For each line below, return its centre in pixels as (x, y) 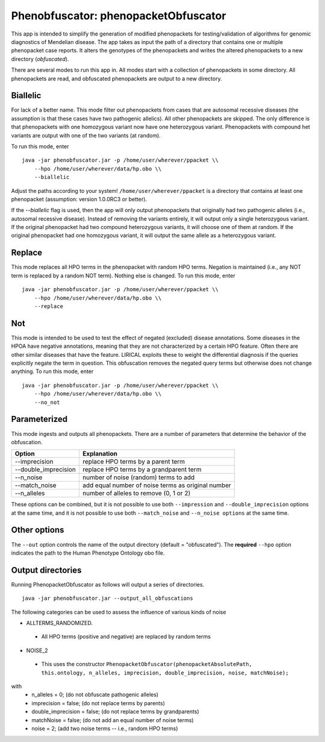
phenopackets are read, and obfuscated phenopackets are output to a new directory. (116, 78)
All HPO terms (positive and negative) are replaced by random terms (126, 637)
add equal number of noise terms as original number (157, 485)
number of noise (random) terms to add (138, 477)
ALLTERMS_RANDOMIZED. (60, 623)
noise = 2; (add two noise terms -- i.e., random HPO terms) (105, 728)
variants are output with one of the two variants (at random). (86, 135)
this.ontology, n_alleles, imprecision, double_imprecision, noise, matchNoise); (165, 673)
